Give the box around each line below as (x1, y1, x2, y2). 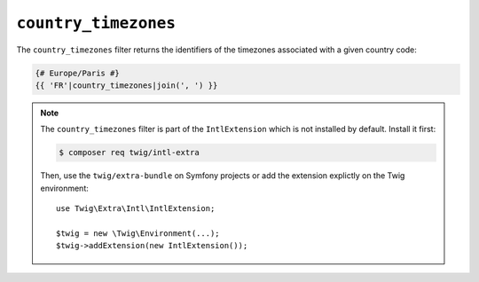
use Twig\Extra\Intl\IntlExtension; (56, 204, 216, 214)
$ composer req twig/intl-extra (59, 147, 200, 158)
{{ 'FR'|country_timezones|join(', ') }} (35, 80, 218, 90)
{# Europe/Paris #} (35, 67, 120, 78)
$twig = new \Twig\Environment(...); (56, 228, 221, 239)
